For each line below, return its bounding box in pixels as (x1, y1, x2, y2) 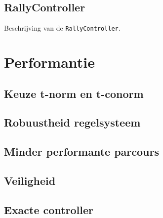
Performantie (4, 52, 95, 72)
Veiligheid (4, 173, 56, 188)
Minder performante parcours (4, 144, 159, 159)
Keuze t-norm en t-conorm (4, 86, 144, 101)
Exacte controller (4, 202, 93, 217)
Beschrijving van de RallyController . (4, 23, 121, 33)
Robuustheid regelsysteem (4, 115, 141, 130)
